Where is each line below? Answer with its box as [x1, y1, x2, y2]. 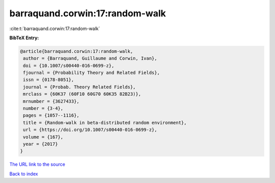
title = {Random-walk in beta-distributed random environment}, [23, 120, 187, 125]
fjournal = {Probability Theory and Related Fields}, [23, 70, 160, 76]
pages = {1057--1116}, [23, 113, 80, 118]
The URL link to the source [9, 161, 66, 168]
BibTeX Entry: [9, 35, 39, 41]
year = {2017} [23, 141, 58, 147]
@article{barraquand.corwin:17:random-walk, [20, 48, 133, 54]
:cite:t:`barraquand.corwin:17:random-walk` [9, 25, 100, 32]
